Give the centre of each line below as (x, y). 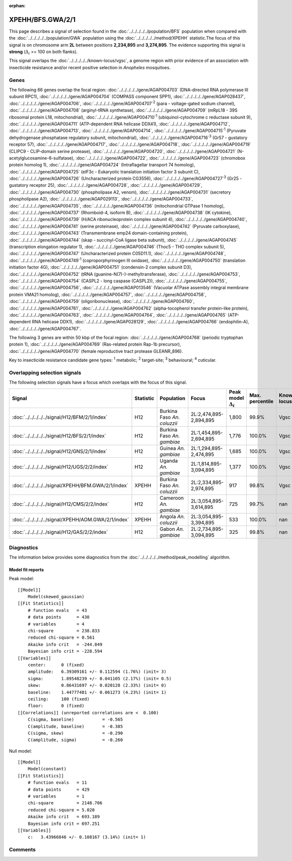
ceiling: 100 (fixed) (59, 699)
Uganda (169, 461)
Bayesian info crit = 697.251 (64, 823)
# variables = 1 (56, 796)
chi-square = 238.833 (64, 631)
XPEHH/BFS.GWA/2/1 (42, 20)
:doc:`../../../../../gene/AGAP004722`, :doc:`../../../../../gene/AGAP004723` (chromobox (161, 158)
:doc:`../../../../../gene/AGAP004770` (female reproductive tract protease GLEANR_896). (96, 351)
